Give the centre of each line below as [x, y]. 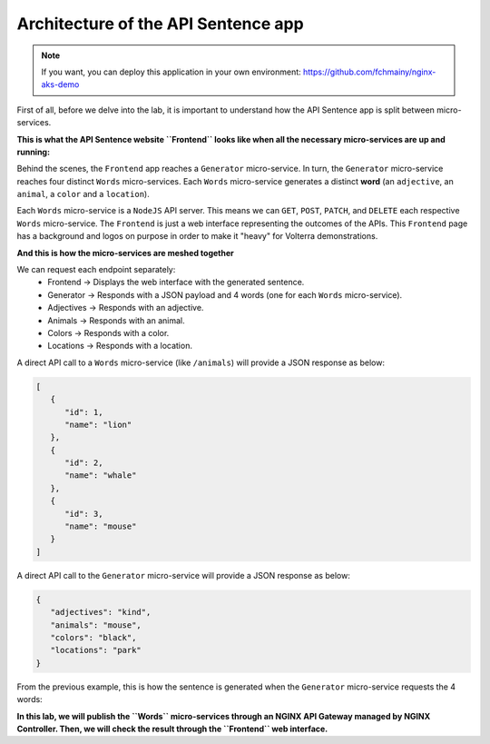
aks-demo [60, 84]
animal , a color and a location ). [83, 194]
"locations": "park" [96, 650]
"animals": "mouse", [96, 625]
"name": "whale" [101, 476]
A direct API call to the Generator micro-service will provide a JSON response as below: [184, 575]
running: [33, 152]
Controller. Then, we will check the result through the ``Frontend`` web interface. [172, 729]
